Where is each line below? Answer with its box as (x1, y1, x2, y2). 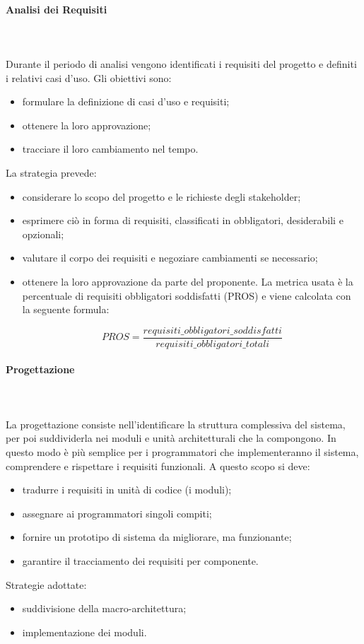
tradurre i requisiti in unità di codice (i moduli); (22, 482, 232, 497)
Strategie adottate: (6, 577, 87, 592)
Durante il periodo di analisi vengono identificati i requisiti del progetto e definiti (6, 56, 357, 71)
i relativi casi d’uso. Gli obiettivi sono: (6, 70, 172, 85)
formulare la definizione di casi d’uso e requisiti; (22, 94, 230, 109)
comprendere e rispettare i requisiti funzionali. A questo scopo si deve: (6, 458, 310, 473)
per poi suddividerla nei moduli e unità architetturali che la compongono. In (6, 431, 336, 445)
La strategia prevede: (6, 165, 97, 180)
